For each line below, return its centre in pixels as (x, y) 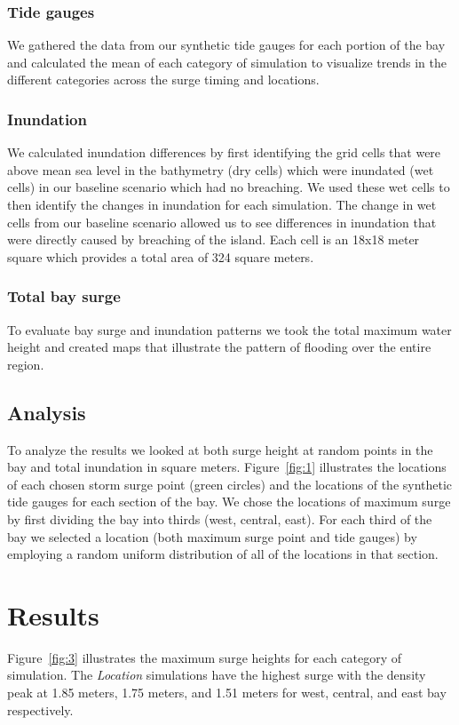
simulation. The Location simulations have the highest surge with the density (217, 675)
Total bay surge (64, 296)
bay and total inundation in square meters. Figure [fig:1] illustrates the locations (227, 467)
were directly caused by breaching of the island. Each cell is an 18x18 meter (214, 239)
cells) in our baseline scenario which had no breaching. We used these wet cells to (229, 187)
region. (26, 364)
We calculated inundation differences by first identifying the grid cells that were (224, 152)
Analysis (47, 412)
